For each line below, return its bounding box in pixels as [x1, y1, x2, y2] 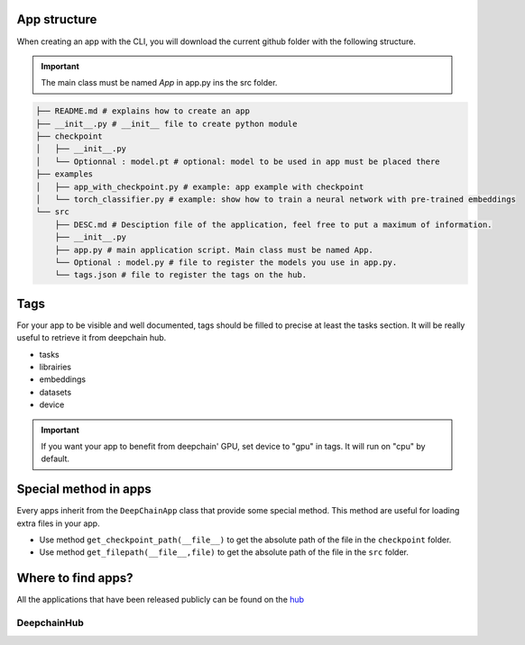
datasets [39, 386, 72, 397]
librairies [39, 361, 72, 373]
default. [41, 453, 70, 464]
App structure [16, 12, 97, 27]
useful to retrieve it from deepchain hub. [16, 332, 167, 343]
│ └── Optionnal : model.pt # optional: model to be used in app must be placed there [35, 156, 441, 167]
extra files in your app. [16, 518, 100, 529]
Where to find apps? [16, 570, 134, 586]
